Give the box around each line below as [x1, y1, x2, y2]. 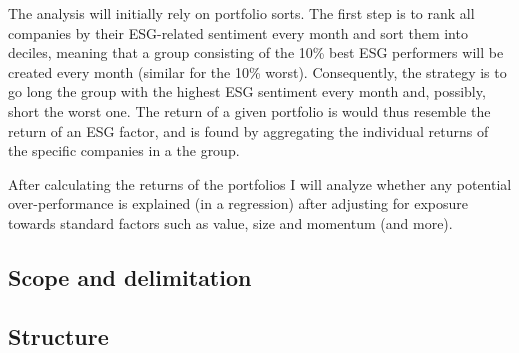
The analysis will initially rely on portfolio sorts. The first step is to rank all [8, 3, 475, 23]
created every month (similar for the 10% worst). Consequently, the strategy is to [8, 61, 507, 82]
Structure [8, 320, 109, 351]
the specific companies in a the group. [8, 140, 240, 161]
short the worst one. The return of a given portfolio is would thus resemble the [8, 100, 491, 121]
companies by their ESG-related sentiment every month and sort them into [8, 22, 468, 43]
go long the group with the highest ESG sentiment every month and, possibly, [8, 81, 486, 102]
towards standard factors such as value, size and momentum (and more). [8, 212, 453, 233]
